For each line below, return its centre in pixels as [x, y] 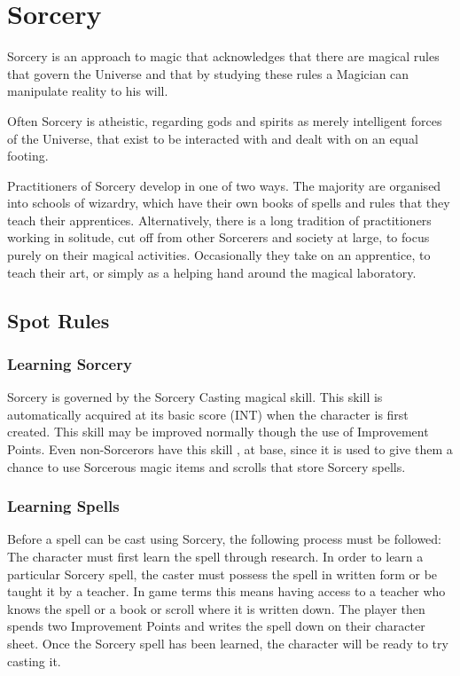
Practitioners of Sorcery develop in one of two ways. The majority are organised [224, 185]
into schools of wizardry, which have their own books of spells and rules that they [229, 203]
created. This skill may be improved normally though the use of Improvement [218, 432]
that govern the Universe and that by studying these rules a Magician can [208, 73]
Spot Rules [58, 320]
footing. [28, 156]
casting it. [34, 660]
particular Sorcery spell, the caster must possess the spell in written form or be [222, 574]
